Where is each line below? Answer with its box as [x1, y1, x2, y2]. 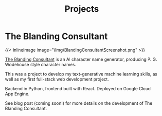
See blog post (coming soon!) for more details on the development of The [5, 100, 153, 106]
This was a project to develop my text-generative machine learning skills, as [5, 71, 158, 77]
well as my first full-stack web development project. [5, 76, 109, 82]
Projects [64, 3, 99, 15]
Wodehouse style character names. [5, 61, 76, 67]
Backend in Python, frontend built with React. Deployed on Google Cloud [5, 85, 151, 91]
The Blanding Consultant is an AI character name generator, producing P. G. [5, 56, 157, 62]
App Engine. [5, 91, 30, 97]
